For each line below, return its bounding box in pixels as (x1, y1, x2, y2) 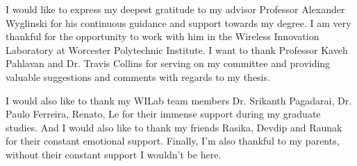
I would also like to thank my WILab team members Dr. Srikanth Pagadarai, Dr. (6, 93, 352, 107)
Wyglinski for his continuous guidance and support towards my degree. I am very (6, 15, 351, 30)
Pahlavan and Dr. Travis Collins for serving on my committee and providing (6, 56, 331, 71)
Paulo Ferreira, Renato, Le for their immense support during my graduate (6, 107, 321, 121)
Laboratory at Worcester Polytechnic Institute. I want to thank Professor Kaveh (6, 42, 348, 57)
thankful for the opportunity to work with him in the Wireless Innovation (6, 29, 319, 44)
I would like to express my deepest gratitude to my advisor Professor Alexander (6, 2, 345, 16)
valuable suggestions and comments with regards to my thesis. (6, 69, 270, 84)
